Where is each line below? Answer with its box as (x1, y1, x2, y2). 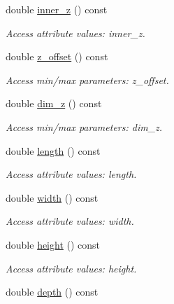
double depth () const (6, 284, 99, 299)
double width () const (6, 190, 99, 205)
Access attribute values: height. (6, 261, 137, 275)
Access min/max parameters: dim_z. (6, 119, 163, 134)
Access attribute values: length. (6, 167, 137, 181)
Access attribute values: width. (6, 214, 134, 228)
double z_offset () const (6, 49, 108, 64)
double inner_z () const (6, 2, 108, 16)
